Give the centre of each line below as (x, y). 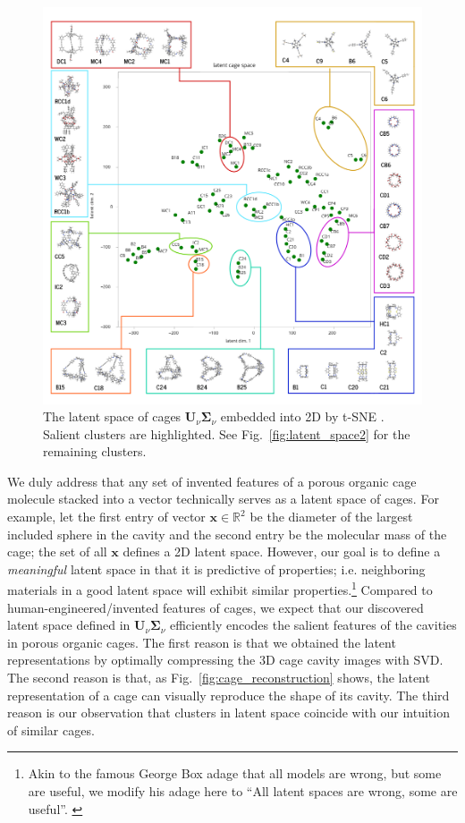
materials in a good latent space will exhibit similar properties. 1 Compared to (220, 589)
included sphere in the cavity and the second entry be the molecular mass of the (227, 534)
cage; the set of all (57, 551)
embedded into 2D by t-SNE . (302, 416)
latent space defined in (69, 625)
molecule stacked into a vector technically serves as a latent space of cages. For (223, 499)
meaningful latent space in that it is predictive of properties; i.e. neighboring (216, 568)
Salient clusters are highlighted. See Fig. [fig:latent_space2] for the (227, 433)
